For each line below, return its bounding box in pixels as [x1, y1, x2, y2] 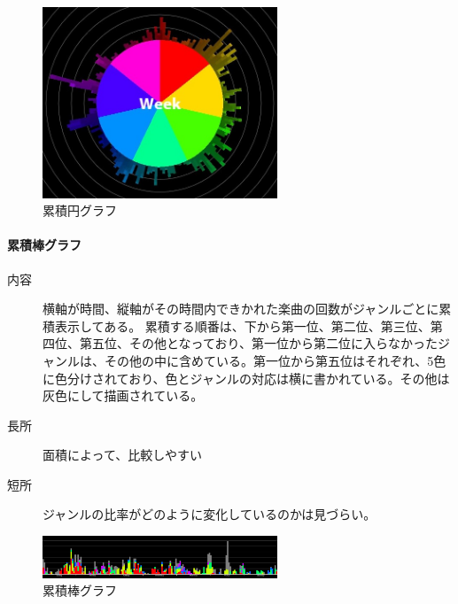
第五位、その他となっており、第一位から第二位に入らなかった [79, 334, 438, 352]
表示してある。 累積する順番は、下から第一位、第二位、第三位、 [54, 316, 431, 335]
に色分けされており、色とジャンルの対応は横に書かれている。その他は [43, 368, 450, 387]
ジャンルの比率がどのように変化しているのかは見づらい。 [43, 505, 376, 523]
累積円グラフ [43, 201, 117, 220]
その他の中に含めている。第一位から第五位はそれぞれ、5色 [104, 351, 446, 369]
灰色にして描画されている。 [43, 386, 204, 405]
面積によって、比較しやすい [43, 445, 203, 464]
